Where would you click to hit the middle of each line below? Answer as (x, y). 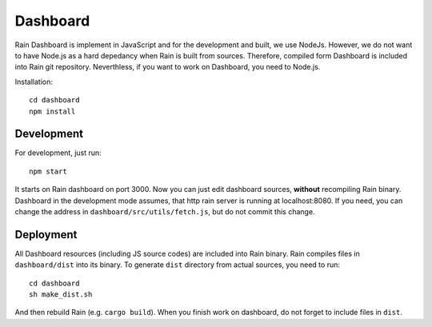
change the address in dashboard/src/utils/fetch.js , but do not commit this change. (165, 211)
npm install (52, 111)
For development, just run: (58, 153)
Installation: (34, 82)
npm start (48, 171)
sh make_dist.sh (61, 295)
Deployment (46, 235)
